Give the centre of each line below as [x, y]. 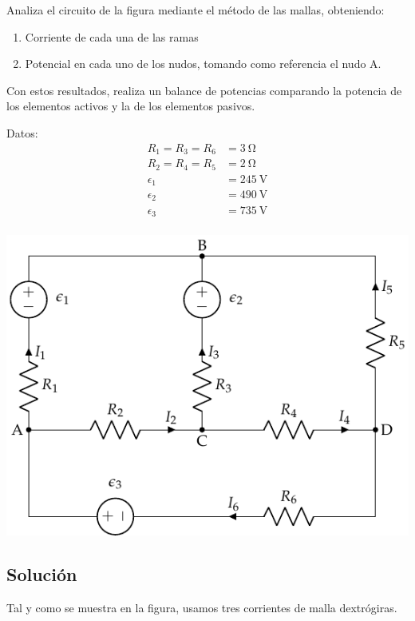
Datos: [22, 132]
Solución [42, 574]
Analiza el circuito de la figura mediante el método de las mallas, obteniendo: [196, 10]
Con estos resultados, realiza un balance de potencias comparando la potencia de [204, 90]
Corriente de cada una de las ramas [112, 36]
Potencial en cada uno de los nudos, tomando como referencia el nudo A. [203, 64]
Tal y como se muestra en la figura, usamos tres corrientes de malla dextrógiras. [202, 607]
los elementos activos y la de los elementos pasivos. [131, 106]
